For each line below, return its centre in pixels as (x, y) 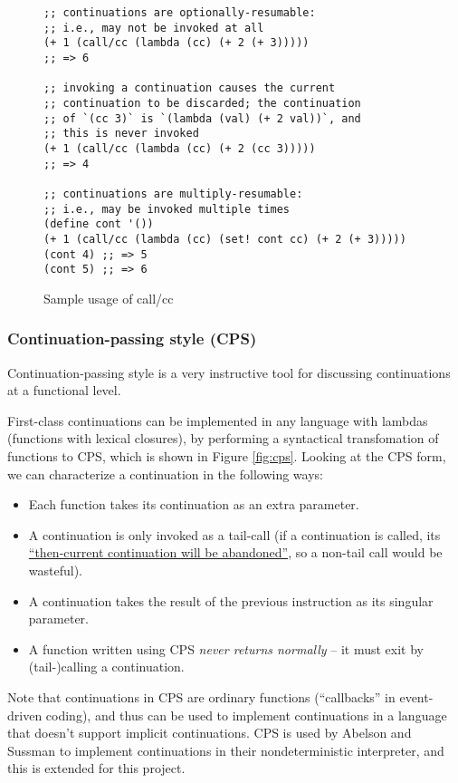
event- (416, 696)
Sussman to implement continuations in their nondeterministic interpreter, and (226, 750)
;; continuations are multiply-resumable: (173, 193)
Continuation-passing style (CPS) (132, 338)
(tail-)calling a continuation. (106, 667)
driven (25, 715)
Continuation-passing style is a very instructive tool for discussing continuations (229, 372)
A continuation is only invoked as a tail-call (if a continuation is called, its (234, 534)
